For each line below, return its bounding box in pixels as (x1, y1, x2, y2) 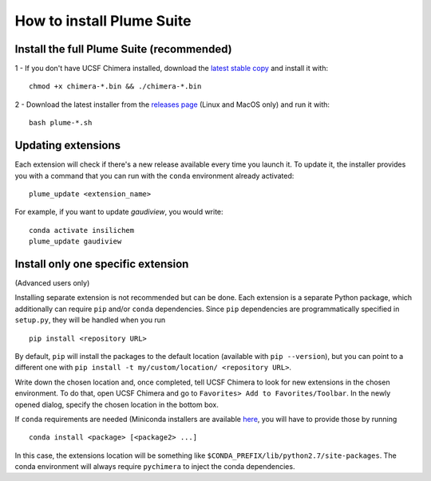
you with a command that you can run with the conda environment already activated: (14, 171, 295, 180)
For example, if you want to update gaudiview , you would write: (14, 207, 223, 217)
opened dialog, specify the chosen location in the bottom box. (14, 400, 219, 409)
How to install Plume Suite (14, 12, 192, 30)
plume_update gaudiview (29, 237, 122, 246)
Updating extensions (14, 139, 121, 152)
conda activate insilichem (29, 226, 135, 235)
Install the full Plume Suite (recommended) (14, 42, 232, 56)
